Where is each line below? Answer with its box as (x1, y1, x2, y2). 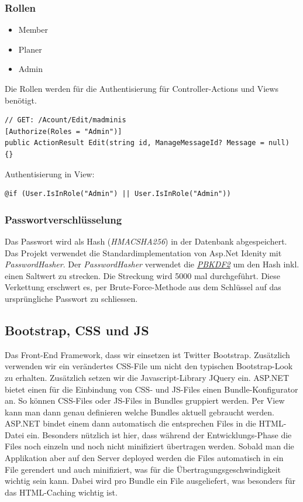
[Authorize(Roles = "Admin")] (5, 127, 122, 136)
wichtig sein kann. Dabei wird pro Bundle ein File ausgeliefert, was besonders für (5, 475, 296, 487)
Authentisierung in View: (5, 167, 95, 180)
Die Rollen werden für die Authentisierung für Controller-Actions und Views (5, 82, 278, 94)
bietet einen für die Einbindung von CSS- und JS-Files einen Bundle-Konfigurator (5, 383, 298, 395)
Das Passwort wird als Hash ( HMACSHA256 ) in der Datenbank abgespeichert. (5, 235, 287, 247)
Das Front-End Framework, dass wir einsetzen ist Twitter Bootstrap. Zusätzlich (5, 348, 290, 360)
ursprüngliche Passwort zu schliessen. (5, 292, 138, 304)
